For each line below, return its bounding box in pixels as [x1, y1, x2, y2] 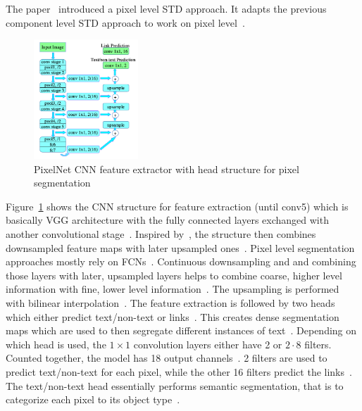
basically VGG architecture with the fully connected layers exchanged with [6, 213, 329, 227]
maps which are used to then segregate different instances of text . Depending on [6, 323, 357, 338]
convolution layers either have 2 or [133, 336, 282, 351]
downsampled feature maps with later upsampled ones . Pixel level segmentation [6, 240, 355, 255]
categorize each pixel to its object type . [6, 392, 180, 407]
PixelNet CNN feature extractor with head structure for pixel [34, 161, 299, 176]
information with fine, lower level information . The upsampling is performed [6, 282, 339, 296]
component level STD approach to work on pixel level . [6, 15, 245, 30]
